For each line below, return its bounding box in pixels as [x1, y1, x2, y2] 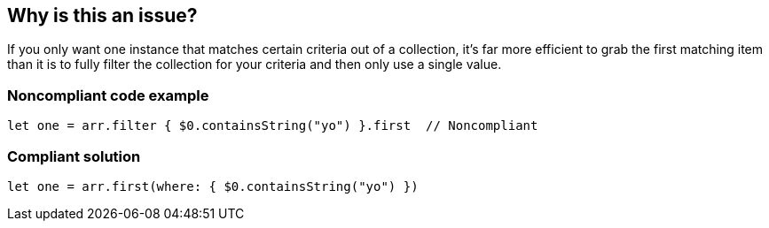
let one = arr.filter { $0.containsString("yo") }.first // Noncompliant [7, 118, 538, 133]
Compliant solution [7, 147, 141, 165]
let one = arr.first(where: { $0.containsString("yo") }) [7, 179, 419, 194]
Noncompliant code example [7, 86, 209, 104]
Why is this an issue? [7, 4, 198, 27]
